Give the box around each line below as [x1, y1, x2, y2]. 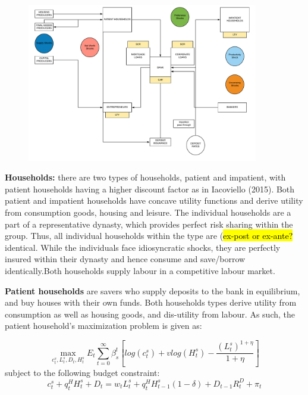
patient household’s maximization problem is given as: [5, 319, 202, 332]
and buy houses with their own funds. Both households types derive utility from [5, 296, 297, 309]
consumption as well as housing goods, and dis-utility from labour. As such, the [5, 307, 295, 320]
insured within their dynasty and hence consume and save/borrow [5, 253, 246, 265]
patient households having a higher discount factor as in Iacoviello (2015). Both [5, 182, 295, 195]
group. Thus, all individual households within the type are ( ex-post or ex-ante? [5, 229, 293, 242]
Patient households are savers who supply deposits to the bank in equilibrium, [5, 284, 300, 297]
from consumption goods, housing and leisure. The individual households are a [5, 206, 291, 218]
